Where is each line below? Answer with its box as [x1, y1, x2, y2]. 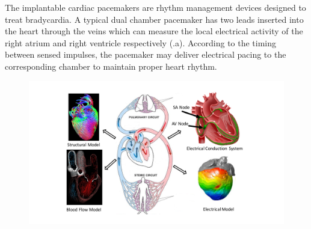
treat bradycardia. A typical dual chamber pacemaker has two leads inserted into [5, 13, 304, 25]
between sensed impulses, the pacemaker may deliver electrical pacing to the [5, 48, 286, 61]
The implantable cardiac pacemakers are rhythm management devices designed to [5, 1, 306, 13]
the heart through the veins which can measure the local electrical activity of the [5, 25, 303, 37]
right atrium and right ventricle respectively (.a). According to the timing [5, 36, 277, 49]
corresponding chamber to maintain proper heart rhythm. [5, 60, 217, 72]
